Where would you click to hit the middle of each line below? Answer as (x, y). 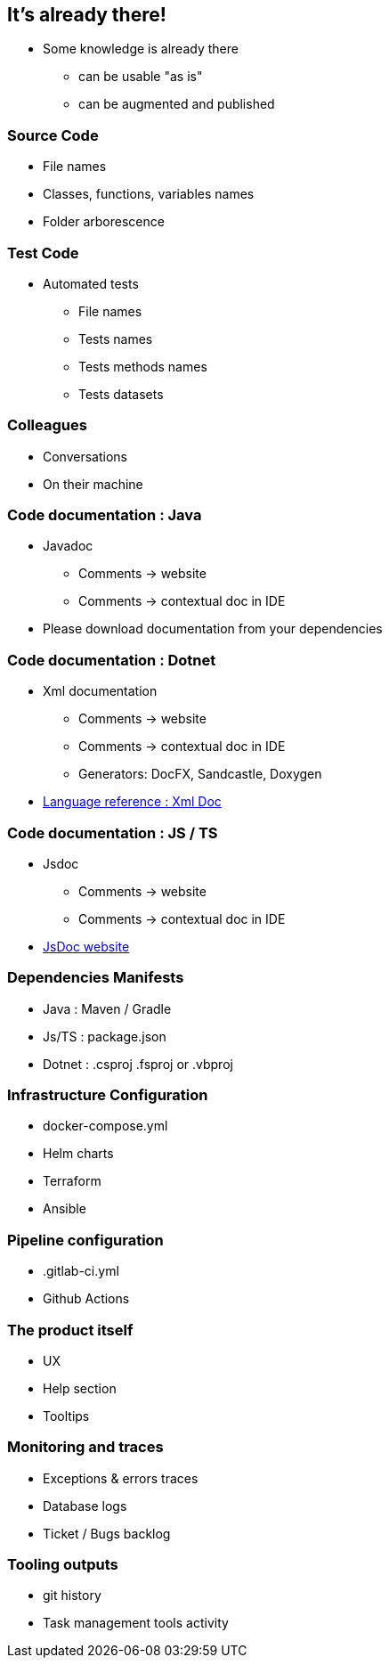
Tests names (116, 339)
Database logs (85, 1506)
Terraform (72, 1181)
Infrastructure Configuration (108, 1095)
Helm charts (78, 1154)
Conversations (85, 456)
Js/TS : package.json (105, 1036)
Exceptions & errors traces (121, 1478)
